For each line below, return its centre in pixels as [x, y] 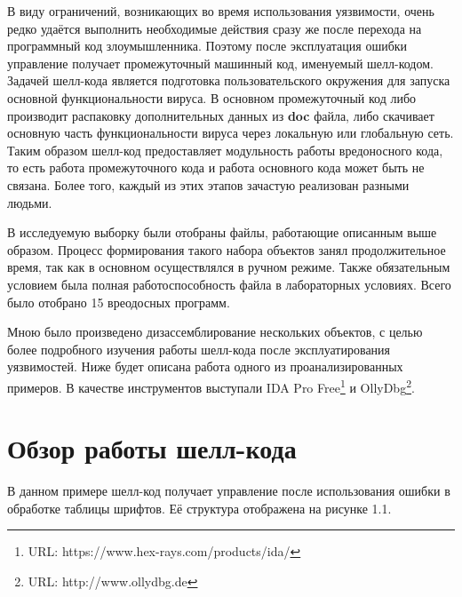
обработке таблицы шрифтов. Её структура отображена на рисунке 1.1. [199, 508]
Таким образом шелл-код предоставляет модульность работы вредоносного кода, [225, 150]
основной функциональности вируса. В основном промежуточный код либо [212, 97]
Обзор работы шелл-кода [152, 448]
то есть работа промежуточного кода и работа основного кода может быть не [216, 167]
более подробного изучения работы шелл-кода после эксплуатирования [199, 349]
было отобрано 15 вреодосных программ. [119, 302]
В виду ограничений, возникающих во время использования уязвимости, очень [221, 11]
